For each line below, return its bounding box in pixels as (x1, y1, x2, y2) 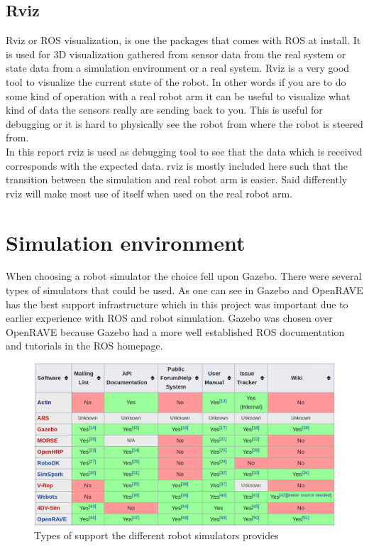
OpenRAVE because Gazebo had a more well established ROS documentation (6, 324, 345, 339)
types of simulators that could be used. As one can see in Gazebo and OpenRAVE (6, 283, 363, 298)
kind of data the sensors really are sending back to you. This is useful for (6, 102, 323, 117)
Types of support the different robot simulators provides (34, 528, 279, 543)
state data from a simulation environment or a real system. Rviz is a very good (6, 60, 350, 75)
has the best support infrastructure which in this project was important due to (6, 296, 348, 311)
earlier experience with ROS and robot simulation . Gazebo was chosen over (6, 310, 333, 325)
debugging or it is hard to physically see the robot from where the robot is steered (6, 116, 363, 131)
